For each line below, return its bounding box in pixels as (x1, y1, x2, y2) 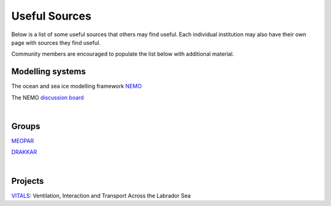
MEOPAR (11, 137, 34, 144)
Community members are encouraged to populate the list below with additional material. (11, 50, 234, 58)
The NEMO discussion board (11, 94, 84, 101)
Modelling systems (11, 66, 86, 77)
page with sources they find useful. (11, 39, 101, 46)
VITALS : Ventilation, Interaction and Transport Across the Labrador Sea (11, 192, 191, 199)
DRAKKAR (11, 148, 37, 156)
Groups (11, 121, 40, 131)
